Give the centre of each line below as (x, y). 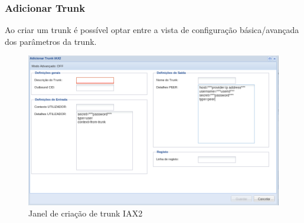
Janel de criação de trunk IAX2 (86, 213)
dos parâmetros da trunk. (51, 41)
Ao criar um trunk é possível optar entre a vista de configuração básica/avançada (152, 30)
